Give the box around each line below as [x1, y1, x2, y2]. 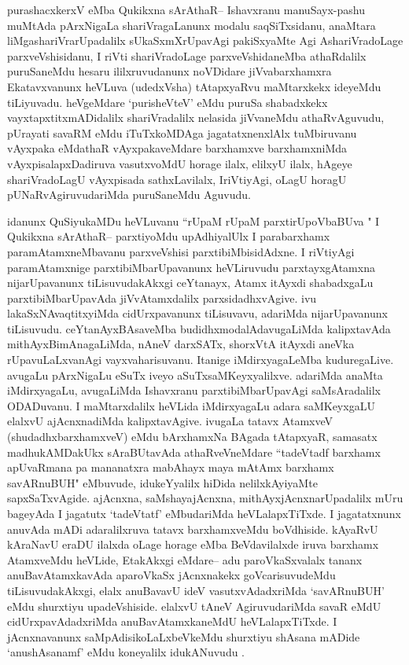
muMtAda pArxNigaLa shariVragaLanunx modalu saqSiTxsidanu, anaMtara [7, 17, 376, 33]
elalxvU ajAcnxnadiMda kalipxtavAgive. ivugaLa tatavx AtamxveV [7, 413, 333, 429]
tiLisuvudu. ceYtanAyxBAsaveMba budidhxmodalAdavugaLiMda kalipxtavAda [7, 320, 391, 336]
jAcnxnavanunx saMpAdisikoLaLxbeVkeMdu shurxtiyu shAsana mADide [7, 628, 360, 645]
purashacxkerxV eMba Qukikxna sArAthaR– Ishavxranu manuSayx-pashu [7, 2, 365, 17]
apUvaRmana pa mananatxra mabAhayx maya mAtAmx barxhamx [7, 459, 334, 476]
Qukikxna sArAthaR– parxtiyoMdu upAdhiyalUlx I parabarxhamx [7, 228, 330, 244]
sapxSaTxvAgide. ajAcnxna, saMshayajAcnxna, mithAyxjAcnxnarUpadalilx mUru [7, 490, 403, 506]
